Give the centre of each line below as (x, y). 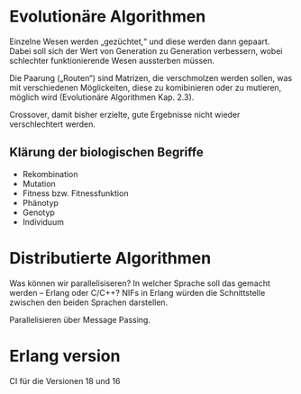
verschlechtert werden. (53, 124)
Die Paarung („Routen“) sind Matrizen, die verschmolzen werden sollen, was (151, 77)
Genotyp (39, 212)
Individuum (43, 221)
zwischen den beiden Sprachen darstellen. (89, 302)
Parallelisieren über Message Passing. (80, 319)
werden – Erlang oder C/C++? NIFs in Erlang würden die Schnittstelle (137, 292)
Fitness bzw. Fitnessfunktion (75, 193)
